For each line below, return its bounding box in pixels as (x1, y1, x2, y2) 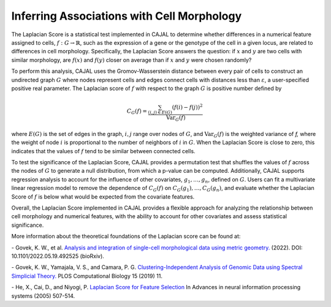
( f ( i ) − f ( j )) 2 (172, 103, 203, 111)
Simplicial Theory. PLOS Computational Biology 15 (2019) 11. (11, 272, 162, 279)
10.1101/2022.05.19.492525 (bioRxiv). (11, 252, 104, 260)
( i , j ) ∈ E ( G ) (148, 110, 173, 116)
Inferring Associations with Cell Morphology (11, 9, 242, 23)
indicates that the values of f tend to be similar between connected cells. (11, 147, 196, 154)
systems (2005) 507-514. (11, 292, 75, 300)
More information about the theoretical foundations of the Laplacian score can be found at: (11, 233, 241, 240)
